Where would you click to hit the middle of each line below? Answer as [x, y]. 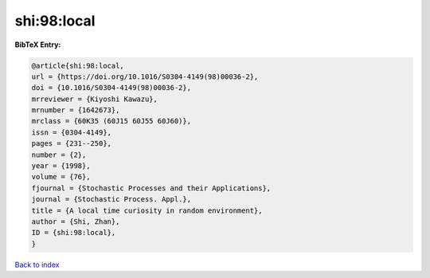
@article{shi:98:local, [78, 65]
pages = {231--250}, [71, 144]
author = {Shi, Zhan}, [76, 222]
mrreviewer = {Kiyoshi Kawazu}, [95, 99]
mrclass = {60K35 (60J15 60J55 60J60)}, [111, 121]
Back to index [37, 264]
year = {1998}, [61, 166]
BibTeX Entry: [38, 45]
